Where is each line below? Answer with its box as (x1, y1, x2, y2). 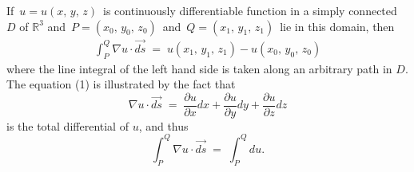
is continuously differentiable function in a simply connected (103, 2, 397, 18)
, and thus (138, 117, 189, 134)
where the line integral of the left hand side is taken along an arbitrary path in (6, 60, 392, 76)
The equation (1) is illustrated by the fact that (6, 76, 236, 92)
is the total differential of (6, 117, 129, 134)
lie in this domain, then (280, 18, 395, 34)
